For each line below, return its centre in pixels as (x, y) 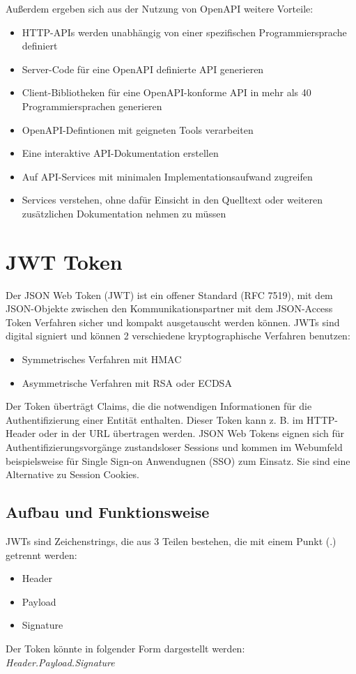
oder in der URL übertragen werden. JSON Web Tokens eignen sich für (191, 433)
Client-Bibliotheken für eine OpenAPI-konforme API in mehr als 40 (167, 92)
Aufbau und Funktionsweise (108, 512)
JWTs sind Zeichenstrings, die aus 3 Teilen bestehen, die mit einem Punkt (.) (171, 541)
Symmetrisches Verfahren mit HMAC (102, 359)
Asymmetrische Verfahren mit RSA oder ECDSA (127, 382)
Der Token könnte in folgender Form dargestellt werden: (125, 648)
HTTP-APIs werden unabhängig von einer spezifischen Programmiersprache (184, 32)
